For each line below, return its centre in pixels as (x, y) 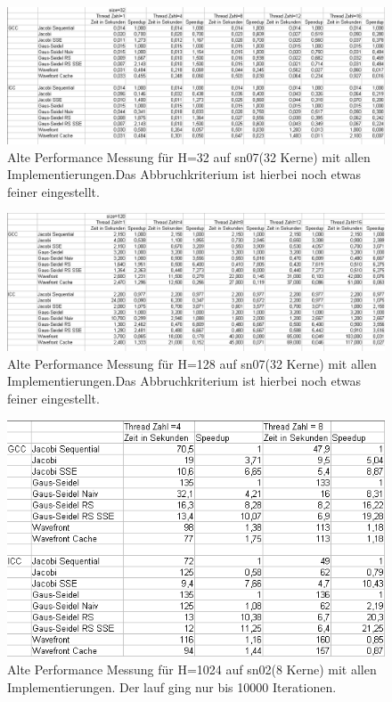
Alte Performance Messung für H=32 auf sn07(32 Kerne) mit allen (189, 156)
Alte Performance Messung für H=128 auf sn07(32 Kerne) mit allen (192, 363)
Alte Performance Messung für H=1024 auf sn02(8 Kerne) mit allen (192, 669)
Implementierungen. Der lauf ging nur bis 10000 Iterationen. (172, 686)
